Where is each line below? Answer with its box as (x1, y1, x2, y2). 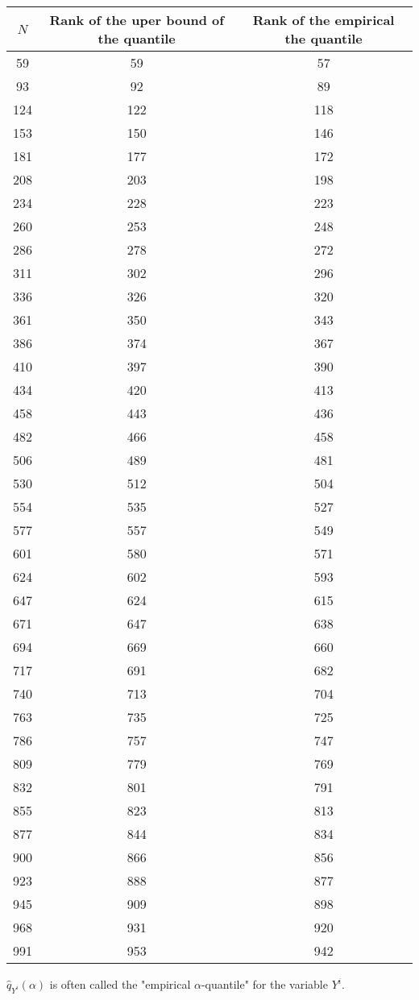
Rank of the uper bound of (49, 10, 224, 29)
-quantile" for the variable (201, 976, 328, 992)
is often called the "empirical (49, 976, 191, 992)
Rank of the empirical (252, 10, 395, 29)
